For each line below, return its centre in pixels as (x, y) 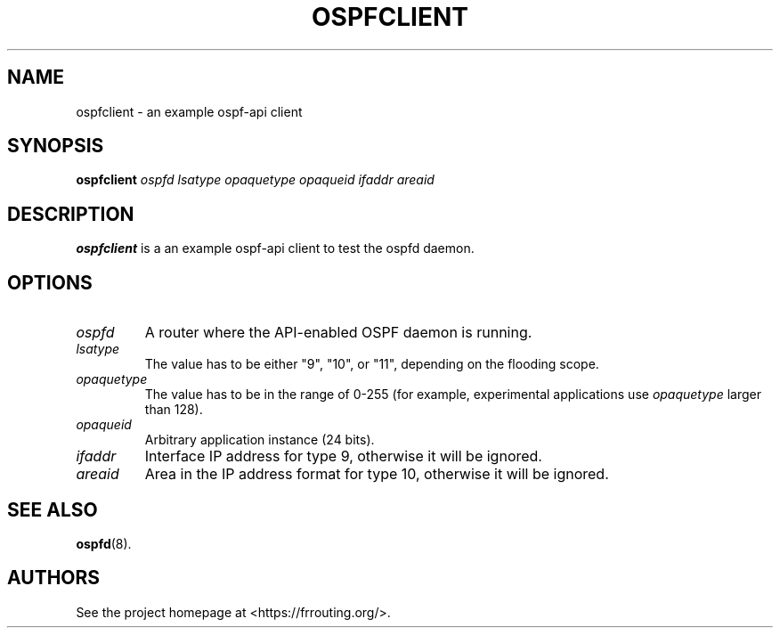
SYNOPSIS (56, 146)
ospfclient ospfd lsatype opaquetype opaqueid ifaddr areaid (255, 180)
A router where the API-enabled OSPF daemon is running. (338, 333)
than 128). (174, 410)
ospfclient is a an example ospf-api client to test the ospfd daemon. (275, 248)
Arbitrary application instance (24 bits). (260, 440)
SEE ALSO (53, 509)
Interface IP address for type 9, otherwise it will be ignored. (343, 456)
